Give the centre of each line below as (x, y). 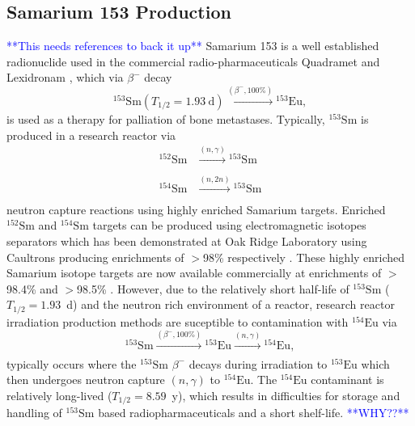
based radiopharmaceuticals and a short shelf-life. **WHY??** (254, 413)
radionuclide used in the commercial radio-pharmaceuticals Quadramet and (193, 61)
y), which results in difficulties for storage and (286, 395)
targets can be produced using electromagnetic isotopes (229, 225)
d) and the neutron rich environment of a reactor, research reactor (231, 304)
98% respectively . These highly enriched (304, 257)
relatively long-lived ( (59, 395)
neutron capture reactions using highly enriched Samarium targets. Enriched (196, 209)
